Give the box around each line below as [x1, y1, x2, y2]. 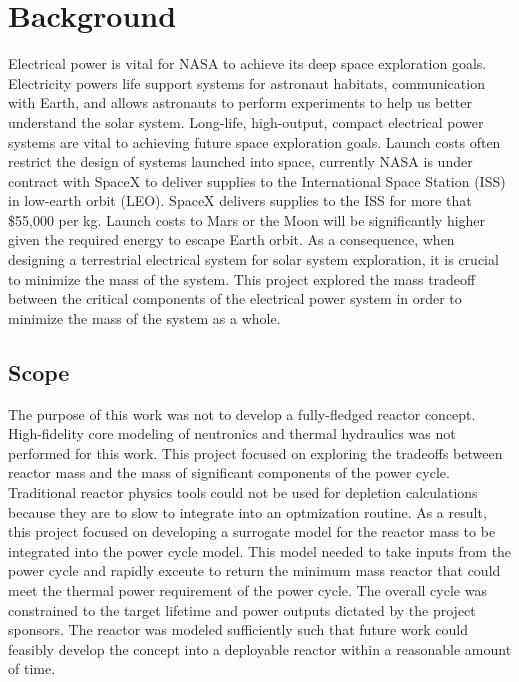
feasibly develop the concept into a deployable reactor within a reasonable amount [8, 638, 512, 659]
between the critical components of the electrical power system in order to [8, 288, 462, 309]
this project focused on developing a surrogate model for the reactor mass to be [8, 521, 496, 542]
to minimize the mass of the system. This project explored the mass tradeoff [8, 268, 476, 289]
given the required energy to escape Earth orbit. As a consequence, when [8, 229, 455, 250]
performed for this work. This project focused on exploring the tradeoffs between [8, 442, 503, 463]
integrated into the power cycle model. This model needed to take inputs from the [8, 540, 512, 561]
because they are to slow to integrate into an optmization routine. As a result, [8, 501, 487, 522]
